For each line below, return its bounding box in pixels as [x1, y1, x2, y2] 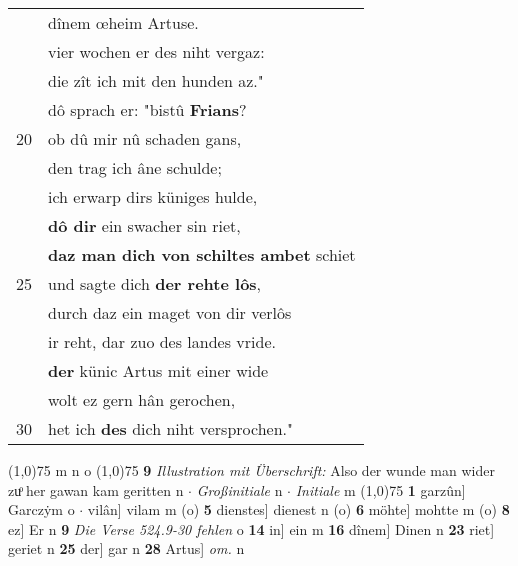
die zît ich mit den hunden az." [48, 69, 264, 92]
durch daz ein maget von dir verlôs [48, 301, 292, 324]
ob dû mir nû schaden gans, [48, 127, 242, 150]
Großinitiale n [196, 479, 283, 500]
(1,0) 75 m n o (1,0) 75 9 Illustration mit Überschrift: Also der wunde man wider [8, 460, 495, 480]
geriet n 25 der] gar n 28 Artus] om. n [8, 538, 245, 559]
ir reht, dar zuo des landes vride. [48, 330, 276, 353]
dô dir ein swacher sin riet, [48, 214, 241, 237]
